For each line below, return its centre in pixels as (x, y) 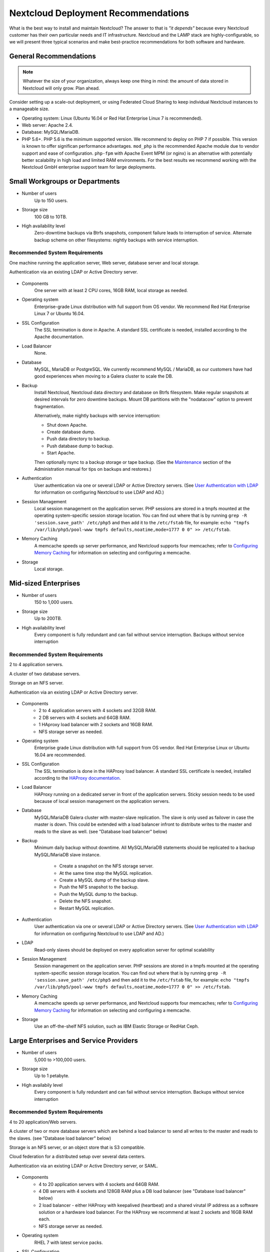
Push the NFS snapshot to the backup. (99, 887)
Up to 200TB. (48, 618)
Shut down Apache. (67, 425)
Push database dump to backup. (80, 446)
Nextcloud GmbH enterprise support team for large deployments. (89, 167)
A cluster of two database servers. (45, 674)
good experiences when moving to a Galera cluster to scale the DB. (104, 376)
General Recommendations (52, 56)
